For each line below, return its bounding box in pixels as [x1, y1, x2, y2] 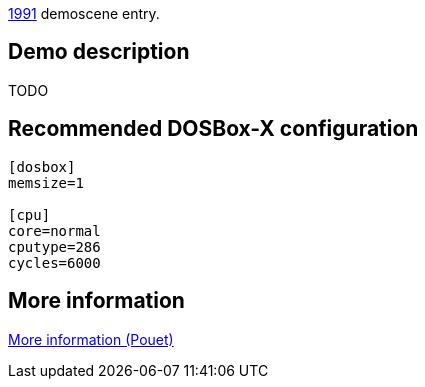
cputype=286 [8, 238, 101, 255]
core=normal [8, 222, 101, 239]
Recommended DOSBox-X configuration [8, 116, 419, 142]
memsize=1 [8, 174, 84, 191]
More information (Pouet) [8, 330, 174, 348]
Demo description [8, 39, 190, 65]
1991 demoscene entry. [8, 5, 160, 22]
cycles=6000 [8, 254, 101, 271]
